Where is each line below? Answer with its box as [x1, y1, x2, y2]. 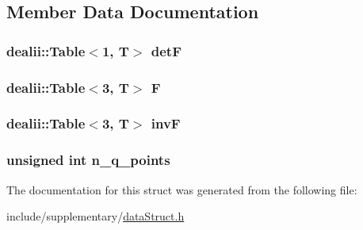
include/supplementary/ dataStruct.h [6, 208, 185, 224]
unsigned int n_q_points [6, 150, 170, 170]
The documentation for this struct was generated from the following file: [6, 181, 357, 197]
